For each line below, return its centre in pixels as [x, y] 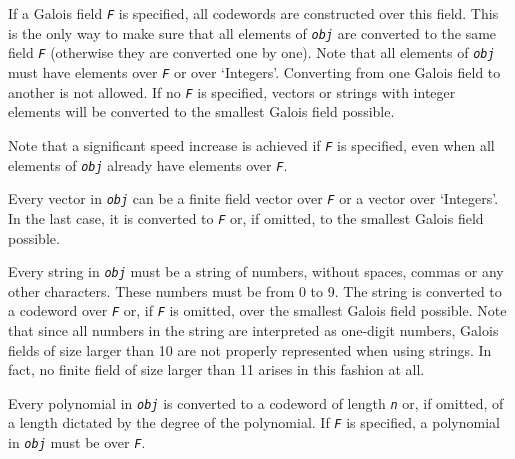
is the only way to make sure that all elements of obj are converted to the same [252, 32]
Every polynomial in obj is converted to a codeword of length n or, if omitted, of [256, 402]
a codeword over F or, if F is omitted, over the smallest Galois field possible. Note [257, 310]
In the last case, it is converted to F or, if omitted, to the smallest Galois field [246, 217]
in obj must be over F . [77, 442]
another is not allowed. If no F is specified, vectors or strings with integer [232, 91]
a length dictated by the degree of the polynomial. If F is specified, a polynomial [254, 422]
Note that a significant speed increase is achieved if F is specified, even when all [251, 144]
